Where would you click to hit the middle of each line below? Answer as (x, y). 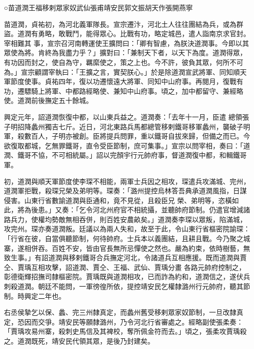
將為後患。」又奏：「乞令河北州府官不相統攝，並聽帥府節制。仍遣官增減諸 (134, 210)
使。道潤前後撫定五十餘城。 (48, 100)
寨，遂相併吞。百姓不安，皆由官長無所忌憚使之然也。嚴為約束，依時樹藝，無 (127, 248)
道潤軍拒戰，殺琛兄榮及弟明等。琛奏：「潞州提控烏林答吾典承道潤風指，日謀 (125, 191)
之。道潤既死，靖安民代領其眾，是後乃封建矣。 (79, 341)
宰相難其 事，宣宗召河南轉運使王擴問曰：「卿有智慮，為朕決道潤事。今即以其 (127, 43)
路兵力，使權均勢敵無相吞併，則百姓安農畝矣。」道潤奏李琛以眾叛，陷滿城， (125, 219)
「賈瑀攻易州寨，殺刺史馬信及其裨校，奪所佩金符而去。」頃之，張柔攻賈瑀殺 (125, 331)
